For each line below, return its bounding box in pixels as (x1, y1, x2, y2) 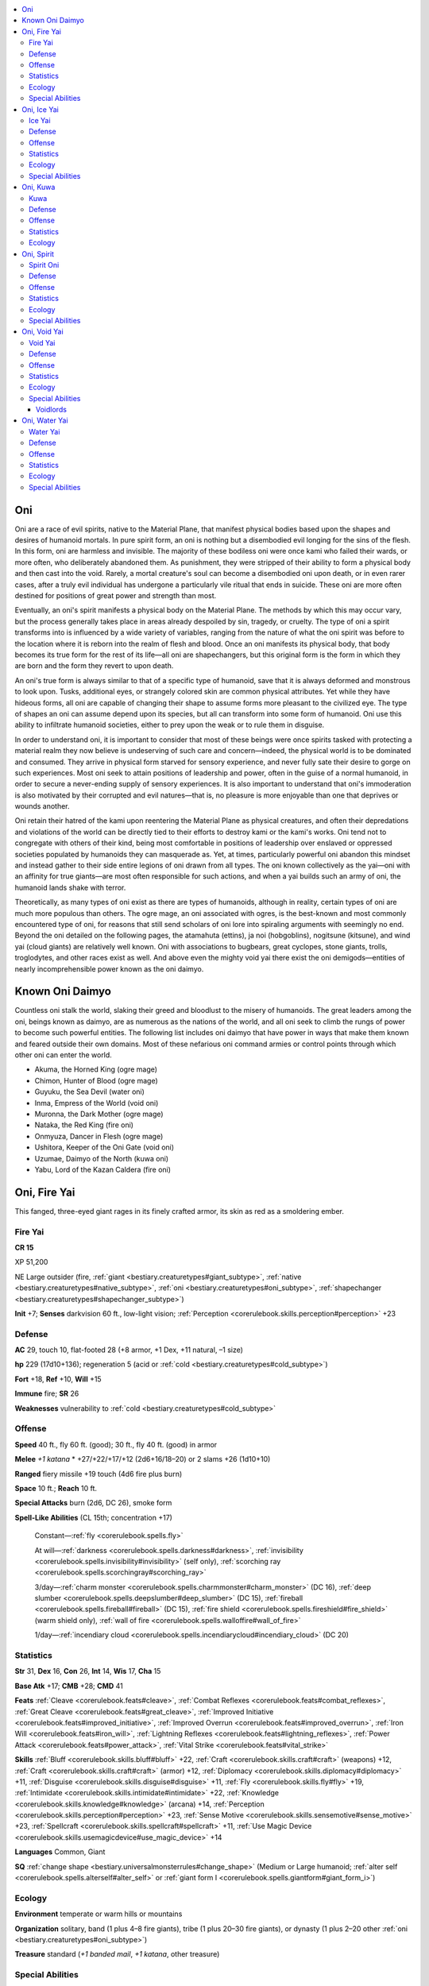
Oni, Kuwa (21, 183, 56, 192)
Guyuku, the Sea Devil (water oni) (34, 1087, 145, 1096)
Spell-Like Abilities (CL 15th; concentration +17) (14, 1513, 172, 1522)
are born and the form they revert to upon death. (14, 661, 174, 670)
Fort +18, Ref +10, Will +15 (14, 1374, 102, 1384)
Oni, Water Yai (21, 415, 68, 425)
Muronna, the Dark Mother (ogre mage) (34, 1109, 164, 1119)
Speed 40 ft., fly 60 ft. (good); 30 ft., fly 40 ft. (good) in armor (14, 1439, 218, 1449)
